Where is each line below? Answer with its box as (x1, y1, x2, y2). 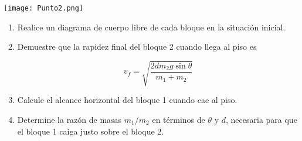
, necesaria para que (226, 113, 297, 125)
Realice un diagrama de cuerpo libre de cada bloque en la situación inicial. (17, 20, 286, 33)
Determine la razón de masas (17, 113, 122, 125)
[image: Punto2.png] (4, 4, 84, 12)
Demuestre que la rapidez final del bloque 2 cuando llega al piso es (17, 40, 257, 53)
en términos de (152, 113, 205, 125)
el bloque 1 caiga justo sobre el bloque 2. (17, 125, 164, 137)
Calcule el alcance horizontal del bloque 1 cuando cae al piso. (17, 94, 237, 106)
